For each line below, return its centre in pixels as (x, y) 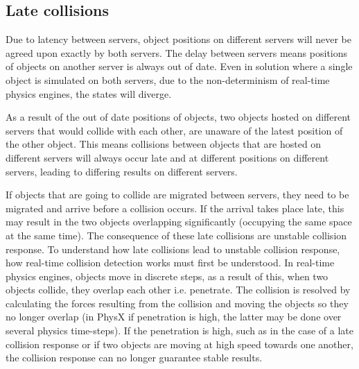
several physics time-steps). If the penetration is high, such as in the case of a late (179, 331)
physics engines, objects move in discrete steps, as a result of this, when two (167, 276)
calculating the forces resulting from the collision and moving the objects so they (177, 303)
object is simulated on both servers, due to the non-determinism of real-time (168, 79)
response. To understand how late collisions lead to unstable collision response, (173, 249)
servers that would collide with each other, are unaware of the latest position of (174, 130)
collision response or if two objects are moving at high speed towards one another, (179, 344)
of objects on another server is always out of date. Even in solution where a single (179, 66)
